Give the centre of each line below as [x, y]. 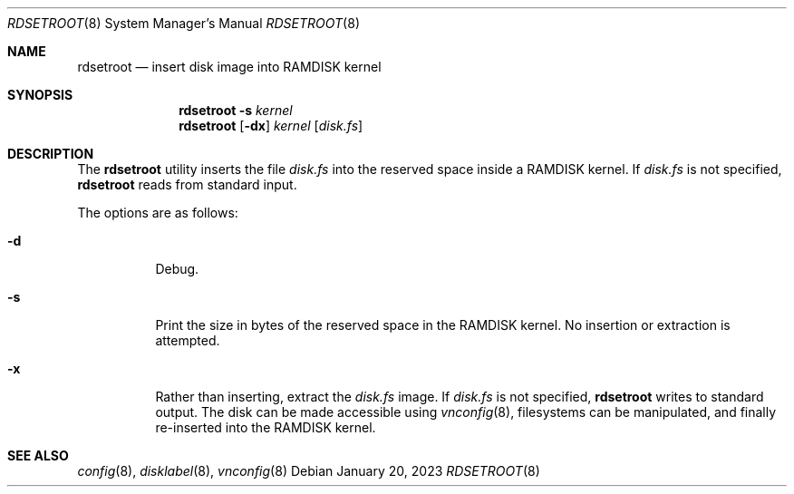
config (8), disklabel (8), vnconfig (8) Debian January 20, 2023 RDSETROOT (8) [309, 471]
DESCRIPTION [51, 154]
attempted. [188, 340]
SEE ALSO [38, 455]
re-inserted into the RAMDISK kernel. [266, 427]
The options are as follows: [158, 213]
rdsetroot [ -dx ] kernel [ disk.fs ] [271, 126]
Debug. [177, 269]
